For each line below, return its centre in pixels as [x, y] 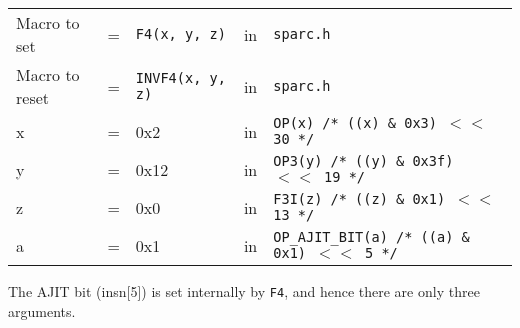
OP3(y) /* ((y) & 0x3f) [363, 161]
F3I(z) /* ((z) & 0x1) [359, 199]
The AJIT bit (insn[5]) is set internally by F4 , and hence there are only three [244, 291]
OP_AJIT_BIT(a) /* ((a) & [371, 237]
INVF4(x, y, [180, 78]
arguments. [42, 310]
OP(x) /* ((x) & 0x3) [355, 123]
